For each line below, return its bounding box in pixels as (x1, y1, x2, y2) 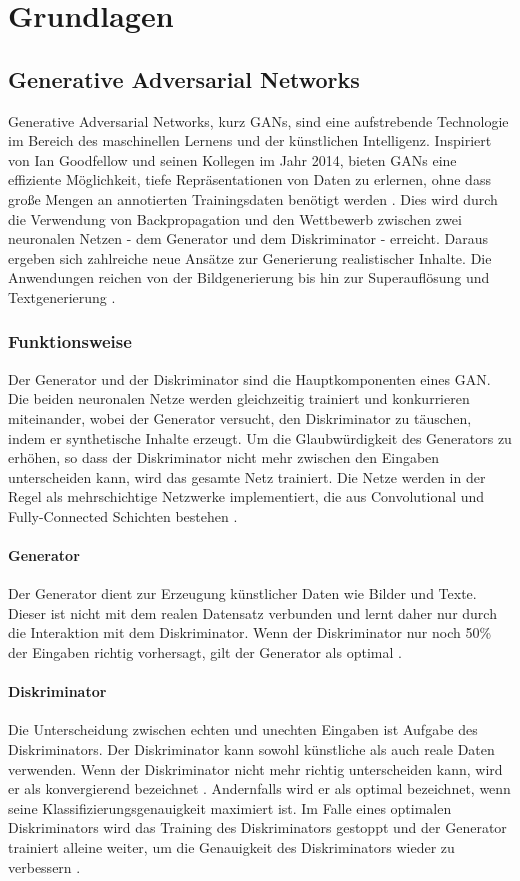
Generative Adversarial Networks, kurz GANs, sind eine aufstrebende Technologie (8, 110, 509, 131)
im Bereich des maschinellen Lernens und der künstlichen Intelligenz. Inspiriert (8, 130, 492, 151)
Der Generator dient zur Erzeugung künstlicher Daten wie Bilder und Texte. (8, 583, 477, 604)
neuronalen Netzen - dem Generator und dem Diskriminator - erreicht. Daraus (8, 228, 489, 249)
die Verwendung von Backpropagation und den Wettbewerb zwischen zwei (8, 208, 462, 229)
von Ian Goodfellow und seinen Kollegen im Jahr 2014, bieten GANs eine (8, 149, 457, 170)
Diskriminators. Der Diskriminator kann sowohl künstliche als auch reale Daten (8, 739, 495, 760)
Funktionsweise (8, 329, 132, 354)
